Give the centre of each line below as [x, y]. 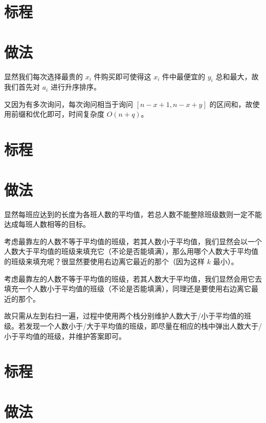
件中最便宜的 [184, 76]
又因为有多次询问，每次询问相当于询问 [69, 104]
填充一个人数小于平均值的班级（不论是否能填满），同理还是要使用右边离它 [128, 289]
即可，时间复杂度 [75, 114]
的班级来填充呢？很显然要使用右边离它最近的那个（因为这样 [104, 261]
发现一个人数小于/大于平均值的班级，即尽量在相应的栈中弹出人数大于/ [143, 325]
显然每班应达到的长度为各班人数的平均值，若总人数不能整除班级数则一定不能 [133, 214]
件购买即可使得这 [123, 76]
